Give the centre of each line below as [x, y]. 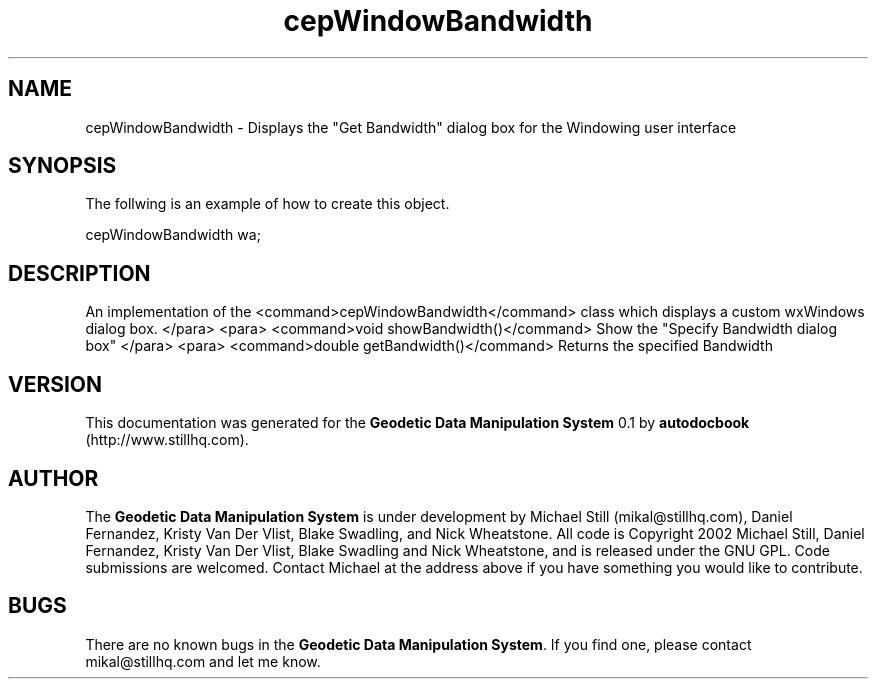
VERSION [55, 384]
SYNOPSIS [62, 166]
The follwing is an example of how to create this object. [267, 204]
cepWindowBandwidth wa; [173, 235]
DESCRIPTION [79, 273]
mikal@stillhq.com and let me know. [203, 661]
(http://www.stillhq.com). [167, 440]
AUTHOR [53, 478]
